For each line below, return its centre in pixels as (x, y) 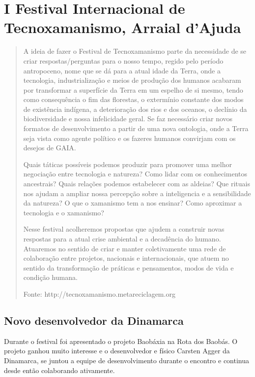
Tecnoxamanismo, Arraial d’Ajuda (123, 27)
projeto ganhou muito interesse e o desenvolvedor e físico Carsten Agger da (117, 351)
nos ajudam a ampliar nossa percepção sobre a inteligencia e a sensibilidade (137, 193)
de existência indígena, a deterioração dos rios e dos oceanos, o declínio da (135, 109)
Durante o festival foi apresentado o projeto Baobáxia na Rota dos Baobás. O (121, 341)
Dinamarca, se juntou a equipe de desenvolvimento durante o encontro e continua (127, 360)
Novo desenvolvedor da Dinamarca (94, 320)
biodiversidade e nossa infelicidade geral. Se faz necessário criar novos (128, 119)
